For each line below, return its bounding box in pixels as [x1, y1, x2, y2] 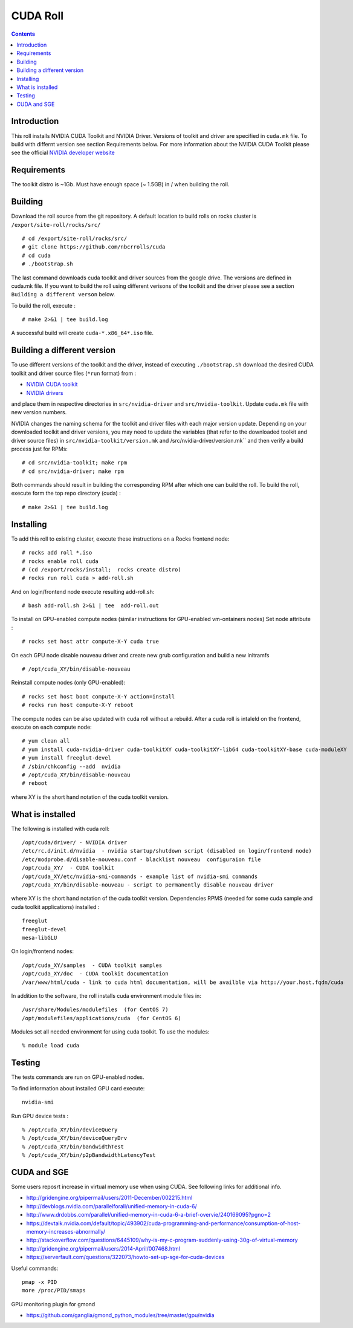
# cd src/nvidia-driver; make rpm [22, 467, 124, 475]
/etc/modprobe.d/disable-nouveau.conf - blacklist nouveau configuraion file [22, 856, 261, 863]
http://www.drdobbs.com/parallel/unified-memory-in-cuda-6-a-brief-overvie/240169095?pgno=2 [26, 1211, 271, 1219]
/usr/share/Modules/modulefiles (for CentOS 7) [22, 1006, 169, 1013]
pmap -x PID [22, 1278, 57, 1285]
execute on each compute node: [11, 723, 92, 731]
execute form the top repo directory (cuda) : [11, 490, 121, 497]
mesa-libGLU [22, 934, 57, 941]
